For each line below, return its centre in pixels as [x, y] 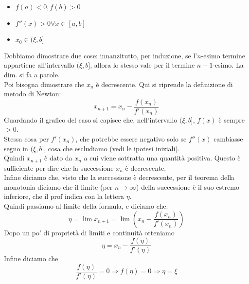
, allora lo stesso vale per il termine [142, 65]
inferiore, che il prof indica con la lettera [64, 196]
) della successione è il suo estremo [188, 186]
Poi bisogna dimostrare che [44, 84]
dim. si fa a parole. [32, 74]
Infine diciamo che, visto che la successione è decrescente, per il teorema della [119, 177]
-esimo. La [228, 65]
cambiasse [228, 139]
